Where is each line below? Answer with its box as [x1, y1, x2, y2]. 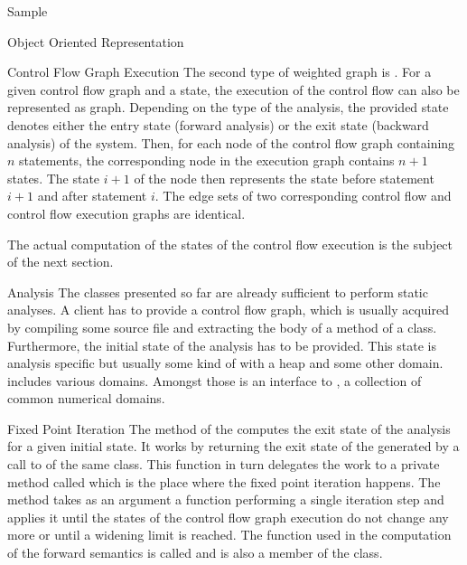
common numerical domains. [7, 389, 165, 408]
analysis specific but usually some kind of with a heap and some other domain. [7, 353, 444, 372]
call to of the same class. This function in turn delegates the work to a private [7, 455, 440, 474]
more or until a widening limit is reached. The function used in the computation [7, 525, 452, 544]
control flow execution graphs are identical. [7, 203, 246, 222]
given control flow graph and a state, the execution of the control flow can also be [7, 80, 460, 99]
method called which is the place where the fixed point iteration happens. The [7, 472, 441, 491]
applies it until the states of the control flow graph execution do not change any [7, 507, 449, 526]
